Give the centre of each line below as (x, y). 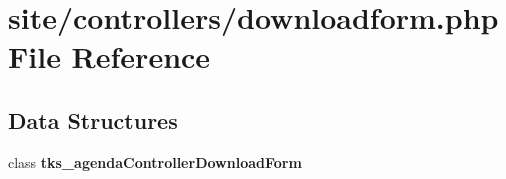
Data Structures (93, 119)
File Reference (109, 56)
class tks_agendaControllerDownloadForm (155, 161)
